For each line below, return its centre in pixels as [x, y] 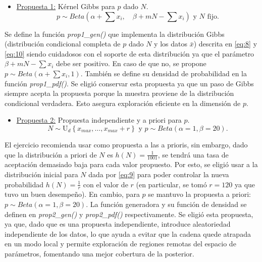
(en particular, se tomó [171, 184]
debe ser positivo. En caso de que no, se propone [131, 63]
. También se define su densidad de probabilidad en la [164, 73]
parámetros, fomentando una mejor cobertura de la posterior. [99, 253]
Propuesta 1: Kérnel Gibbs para [66, 6]
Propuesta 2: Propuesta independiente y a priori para [99, 120]
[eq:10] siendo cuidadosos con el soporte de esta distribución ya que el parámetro [129, 53]
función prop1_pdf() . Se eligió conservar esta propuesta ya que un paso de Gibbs [129, 83]
